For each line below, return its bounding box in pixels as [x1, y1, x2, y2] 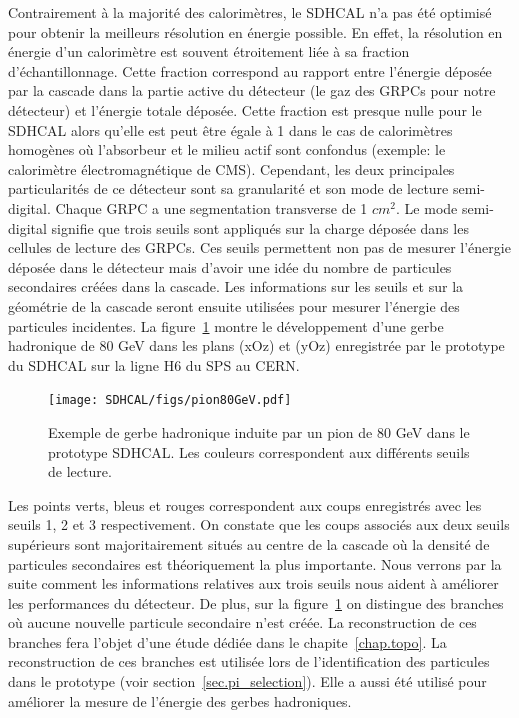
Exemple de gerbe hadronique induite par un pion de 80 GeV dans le [48, 421, 470, 442]
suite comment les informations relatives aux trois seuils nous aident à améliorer [8, 573, 499, 594]
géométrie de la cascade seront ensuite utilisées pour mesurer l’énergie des [8, 295, 460, 316]
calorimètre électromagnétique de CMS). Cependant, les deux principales [8, 158, 455, 179]
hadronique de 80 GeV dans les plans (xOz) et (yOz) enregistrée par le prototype [8, 335, 505, 356]
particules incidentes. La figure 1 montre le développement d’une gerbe [8, 315, 444, 336]
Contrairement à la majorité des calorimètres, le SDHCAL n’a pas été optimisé [8, 2, 492, 22]
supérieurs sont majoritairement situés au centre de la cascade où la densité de [8, 533, 490, 554]
